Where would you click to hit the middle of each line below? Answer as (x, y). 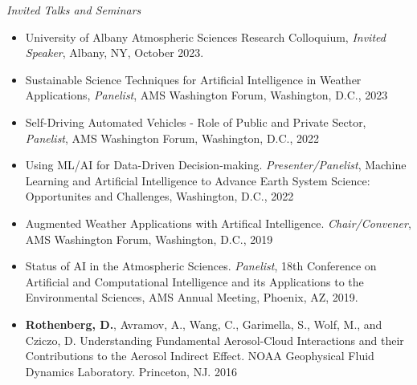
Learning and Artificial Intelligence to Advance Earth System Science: (198, 180)
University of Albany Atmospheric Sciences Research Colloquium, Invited (205, 36)
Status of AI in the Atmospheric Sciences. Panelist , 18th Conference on (201, 266)
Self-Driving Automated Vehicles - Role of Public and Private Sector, (196, 122)
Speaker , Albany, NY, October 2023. (114, 53)
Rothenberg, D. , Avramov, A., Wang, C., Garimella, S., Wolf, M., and (204, 324)
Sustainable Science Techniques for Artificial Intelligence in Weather (193, 79)
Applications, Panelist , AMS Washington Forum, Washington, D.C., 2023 (206, 95)
